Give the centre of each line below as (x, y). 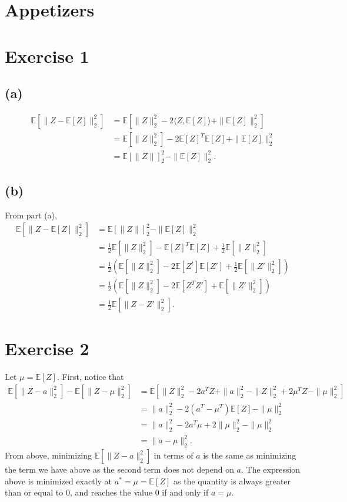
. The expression (271, 469)
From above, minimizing (49, 455)
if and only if (185, 492)
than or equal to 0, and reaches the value (79, 492)
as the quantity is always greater (232, 481)
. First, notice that (90, 377)
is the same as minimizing (250, 455)
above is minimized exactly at (59, 481)
